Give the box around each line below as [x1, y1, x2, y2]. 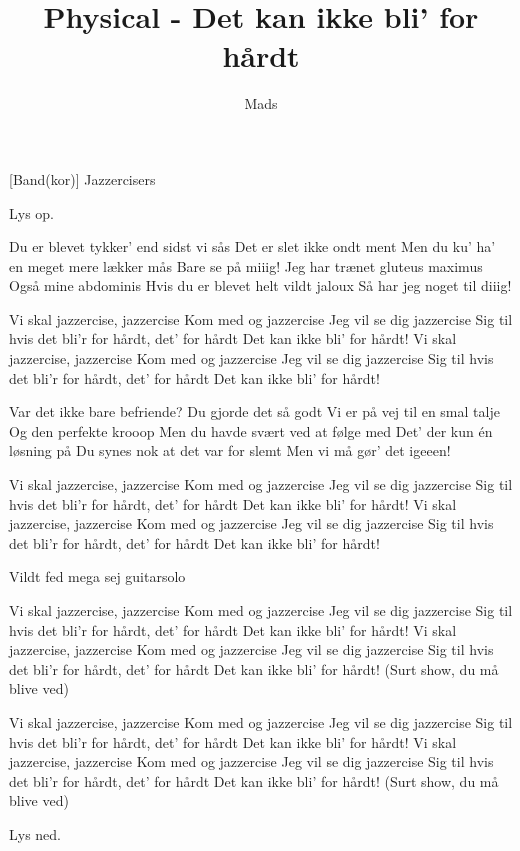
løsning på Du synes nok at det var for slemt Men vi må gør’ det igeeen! [9, 440, 451, 461]
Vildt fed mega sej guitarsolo [9, 566, 186, 587]
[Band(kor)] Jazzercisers [9, 168, 156, 189]
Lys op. [9, 202, 54, 223]
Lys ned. [9, 823, 61, 844]
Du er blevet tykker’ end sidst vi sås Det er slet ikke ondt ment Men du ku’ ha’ [9, 236, 496, 257]
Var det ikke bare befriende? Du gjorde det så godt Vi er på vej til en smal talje [9, 401, 500, 422]
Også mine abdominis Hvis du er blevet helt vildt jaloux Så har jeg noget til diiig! [9, 275, 512, 296]
